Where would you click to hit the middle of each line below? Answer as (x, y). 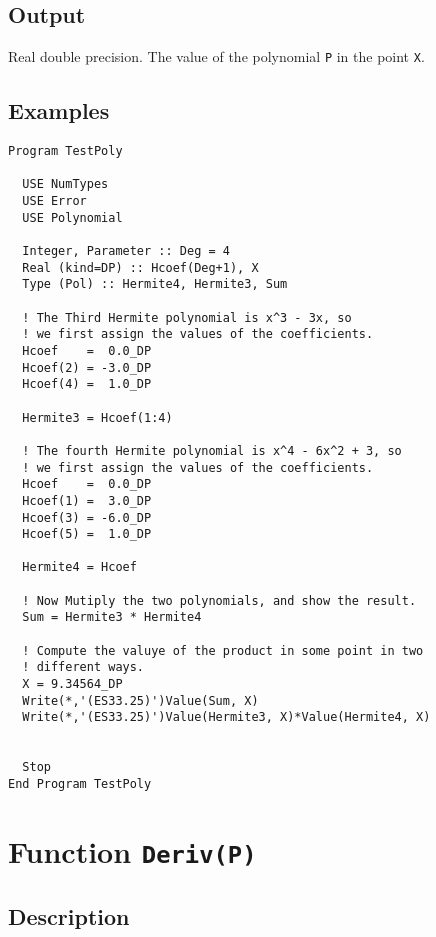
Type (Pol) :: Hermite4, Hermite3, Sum (155, 284)
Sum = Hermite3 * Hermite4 (112, 617)
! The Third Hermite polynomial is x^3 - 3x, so (187, 317)
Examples (59, 110)
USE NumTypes (65, 184)
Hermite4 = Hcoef (79, 567)
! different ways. (83, 667)
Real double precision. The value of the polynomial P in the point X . (216, 56)
